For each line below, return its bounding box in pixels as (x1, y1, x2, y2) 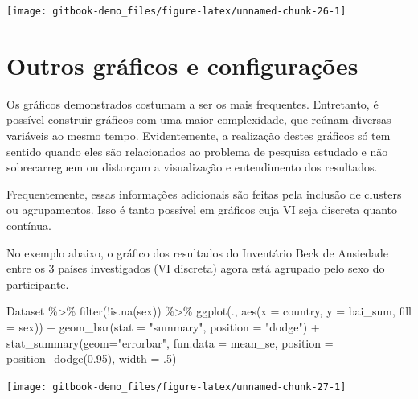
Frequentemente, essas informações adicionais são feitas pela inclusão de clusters (6, 185, 402, 202)
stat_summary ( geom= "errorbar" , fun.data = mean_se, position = (6, 334, 334, 351)
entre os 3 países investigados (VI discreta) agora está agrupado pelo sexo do (6, 260, 385, 277)
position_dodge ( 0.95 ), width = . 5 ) (6, 350, 177, 367)
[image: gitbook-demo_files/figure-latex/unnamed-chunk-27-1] (6, 380, 346, 393)
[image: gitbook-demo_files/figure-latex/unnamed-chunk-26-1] (6, 6, 346, 17)
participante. (6, 275, 69, 292)
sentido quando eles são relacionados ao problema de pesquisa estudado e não (6, 142, 388, 159)
